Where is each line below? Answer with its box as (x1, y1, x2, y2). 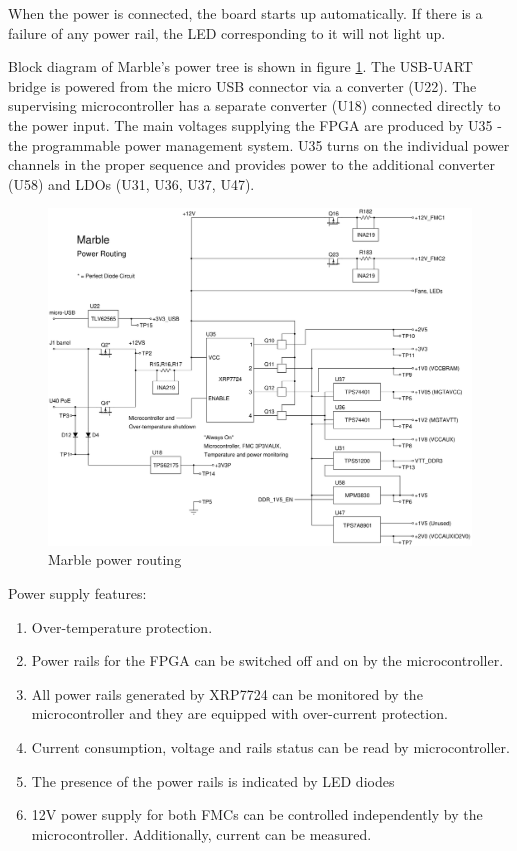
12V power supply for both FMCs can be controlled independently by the (31, 804, 483, 825)
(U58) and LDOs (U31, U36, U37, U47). (8, 173, 255, 194)
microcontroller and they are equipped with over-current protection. (31, 703, 448, 724)
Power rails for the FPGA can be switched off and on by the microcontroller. (31, 650, 504, 671)
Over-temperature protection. (31, 616, 213, 637)
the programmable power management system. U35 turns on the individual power (8, 134, 510, 155)
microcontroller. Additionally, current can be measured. (31, 823, 372, 844)
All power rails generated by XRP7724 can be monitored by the (31, 683, 423, 704)
